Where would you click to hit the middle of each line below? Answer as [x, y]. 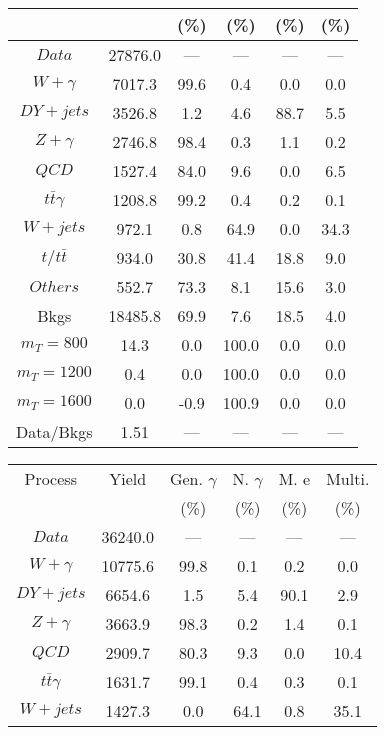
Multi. [348, 478]
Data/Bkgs [54, 431]
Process [50, 478]
